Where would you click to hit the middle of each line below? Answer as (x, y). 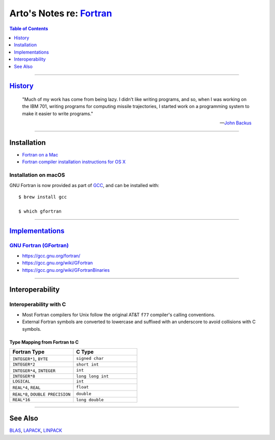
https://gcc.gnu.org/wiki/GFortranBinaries (66, 270)
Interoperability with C (38, 304)
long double (90, 399)
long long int (92, 376)
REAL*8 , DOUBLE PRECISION (42, 394)
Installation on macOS (37, 175)
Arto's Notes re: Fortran (61, 13)
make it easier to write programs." (58, 113)
